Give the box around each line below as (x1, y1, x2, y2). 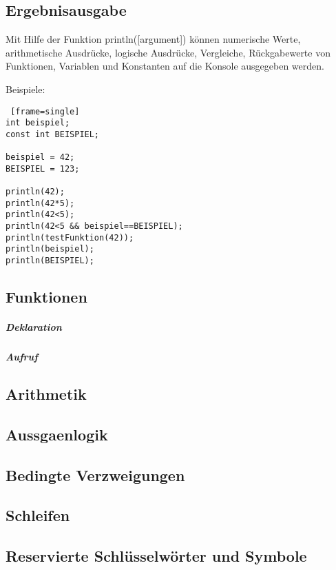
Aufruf (6, 349, 38, 364)
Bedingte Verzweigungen (6, 464, 185, 485)
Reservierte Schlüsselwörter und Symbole (6, 545, 307, 567)
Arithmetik (6, 383, 87, 405)
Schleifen (6, 505, 70, 526)
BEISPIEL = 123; (6, 163, 80, 174)
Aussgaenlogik (6, 423, 108, 445)
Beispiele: (6, 81, 45, 96)
